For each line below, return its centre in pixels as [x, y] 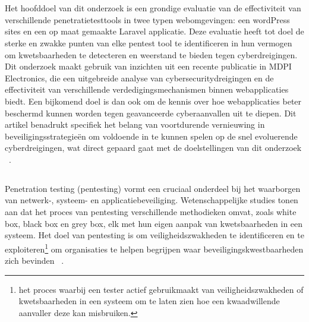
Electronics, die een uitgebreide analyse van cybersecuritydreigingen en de [139, 78]
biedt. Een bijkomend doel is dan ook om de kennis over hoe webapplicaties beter [153, 101]
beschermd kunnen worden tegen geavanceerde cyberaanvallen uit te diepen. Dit [151, 113]
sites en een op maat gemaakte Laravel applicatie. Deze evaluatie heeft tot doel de [154, 31]
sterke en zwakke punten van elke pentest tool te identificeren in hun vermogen [149, 42]
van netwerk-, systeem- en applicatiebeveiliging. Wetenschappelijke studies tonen [152, 200]
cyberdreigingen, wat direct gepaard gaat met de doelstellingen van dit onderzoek [153, 148]
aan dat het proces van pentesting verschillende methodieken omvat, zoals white [151, 212]
